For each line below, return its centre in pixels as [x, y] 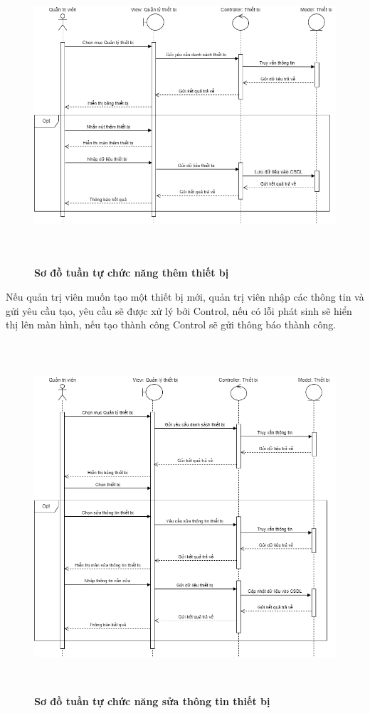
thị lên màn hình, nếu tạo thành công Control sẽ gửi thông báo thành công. [171, 325]
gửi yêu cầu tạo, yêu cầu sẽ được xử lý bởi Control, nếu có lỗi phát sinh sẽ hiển [179, 310]
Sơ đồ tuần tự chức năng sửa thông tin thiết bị [152, 701]
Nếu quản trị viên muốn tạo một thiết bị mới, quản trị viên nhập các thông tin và [185, 296]
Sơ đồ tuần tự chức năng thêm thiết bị [132, 273]
